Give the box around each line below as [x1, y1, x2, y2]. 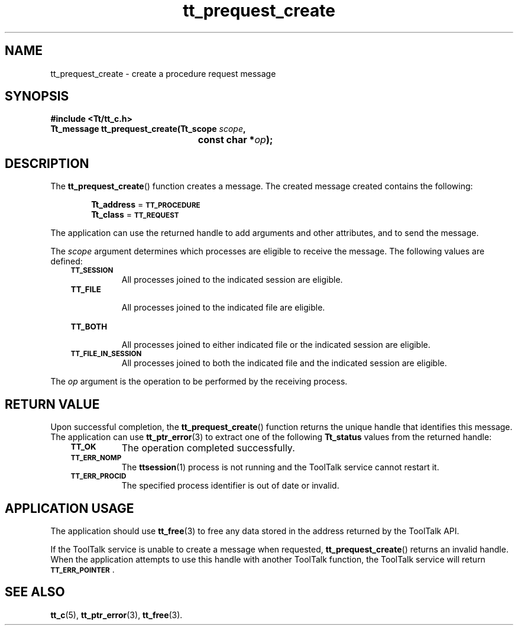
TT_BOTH [70, 322, 108, 332]
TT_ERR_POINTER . [50, 564, 115, 574]
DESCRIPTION [5, 156, 89, 171]
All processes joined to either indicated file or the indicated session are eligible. [121, 340, 430, 350]
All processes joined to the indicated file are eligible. [121, 302, 325, 313]
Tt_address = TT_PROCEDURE [91, 199, 200, 210]
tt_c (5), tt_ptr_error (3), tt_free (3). [50, 609, 183, 620]
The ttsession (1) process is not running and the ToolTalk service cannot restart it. [121, 462, 439, 473]
